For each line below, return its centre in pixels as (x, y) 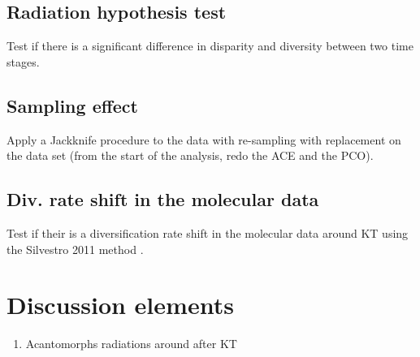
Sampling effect (72, 105)
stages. (23, 61)
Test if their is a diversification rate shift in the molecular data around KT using (208, 232)
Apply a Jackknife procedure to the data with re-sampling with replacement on (204, 139)
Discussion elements (120, 305)
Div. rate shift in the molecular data (163, 199)
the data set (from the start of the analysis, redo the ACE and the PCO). (190, 155)
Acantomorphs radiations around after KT (131, 344)
